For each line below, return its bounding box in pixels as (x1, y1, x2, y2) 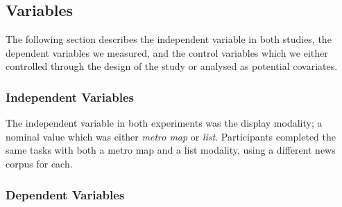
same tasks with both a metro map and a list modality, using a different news (6, 143, 336, 157)
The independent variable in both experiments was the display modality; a (6, 116, 323, 130)
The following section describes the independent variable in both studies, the (6, 32, 332, 46)
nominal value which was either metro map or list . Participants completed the (6, 129, 336, 143)
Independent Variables (6, 88, 134, 105)
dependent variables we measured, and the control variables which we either (6, 45, 328, 60)
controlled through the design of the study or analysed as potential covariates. (6, 59, 338, 73)
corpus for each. (6, 156, 73, 170)
